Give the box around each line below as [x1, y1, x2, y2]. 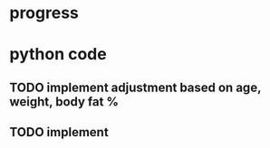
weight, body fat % [9, 94, 120, 109]
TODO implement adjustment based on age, [9, 79, 262, 95]
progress [9, 3, 79, 23]
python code [9, 44, 107, 65]
